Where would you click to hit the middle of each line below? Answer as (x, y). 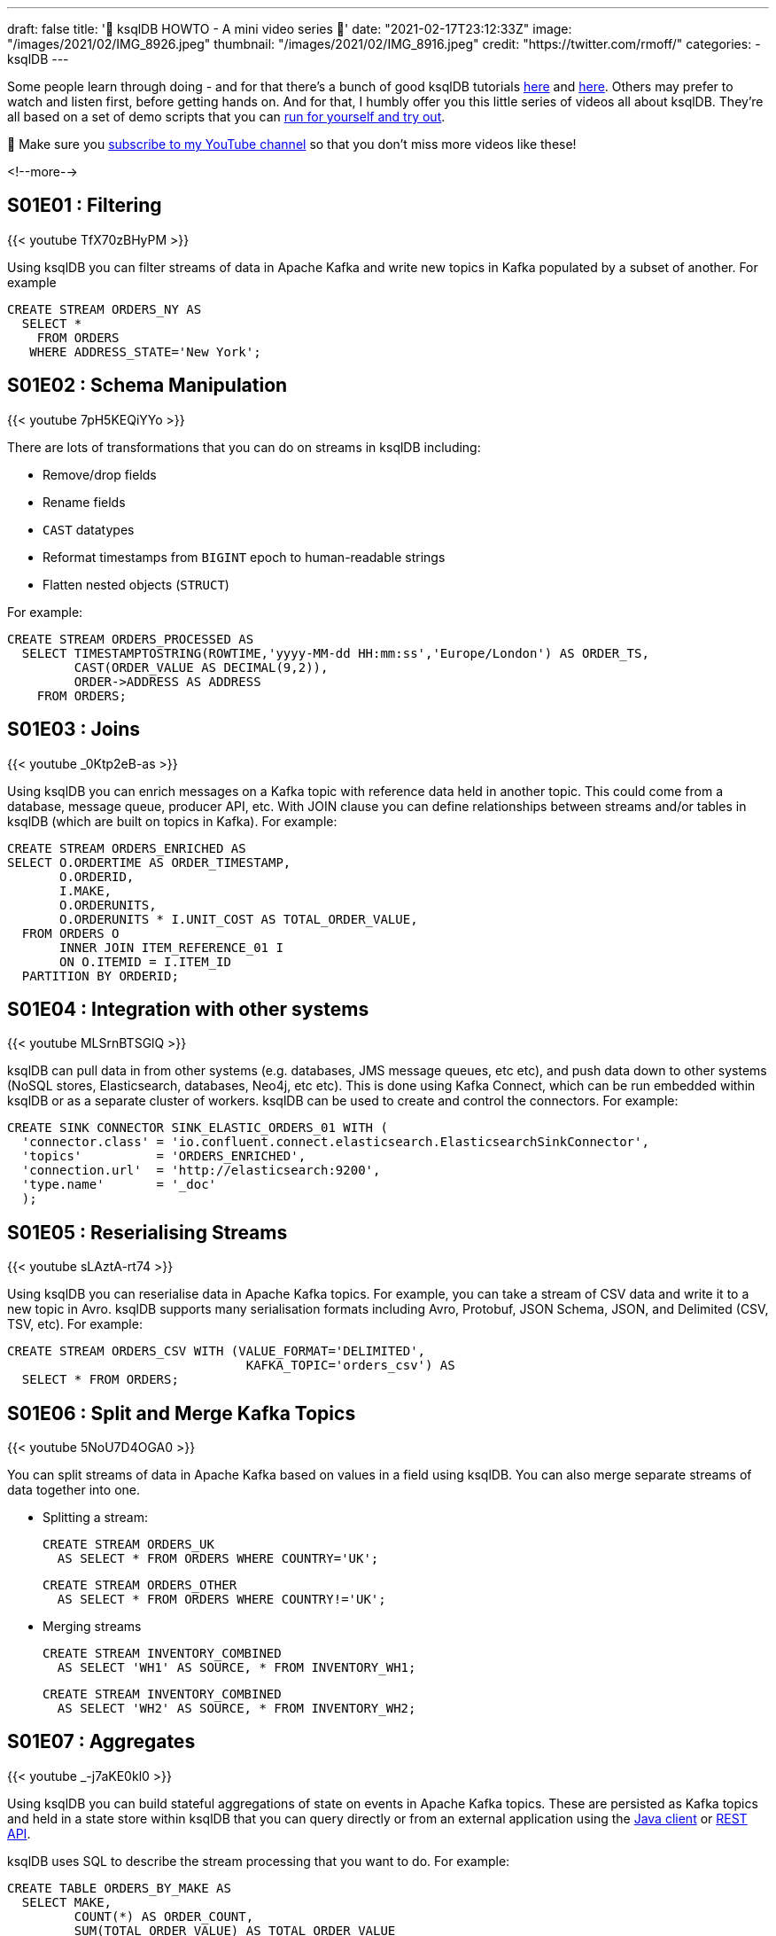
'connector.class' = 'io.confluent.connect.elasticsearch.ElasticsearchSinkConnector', (335, 1142)
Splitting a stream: (95, 1518)
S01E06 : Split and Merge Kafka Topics (182, 1413)
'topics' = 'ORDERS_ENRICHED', (164, 1156)
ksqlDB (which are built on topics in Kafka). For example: (172, 821)
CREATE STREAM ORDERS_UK (128, 1545)
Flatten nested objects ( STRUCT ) (136, 584)
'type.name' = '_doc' (119, 1185)
